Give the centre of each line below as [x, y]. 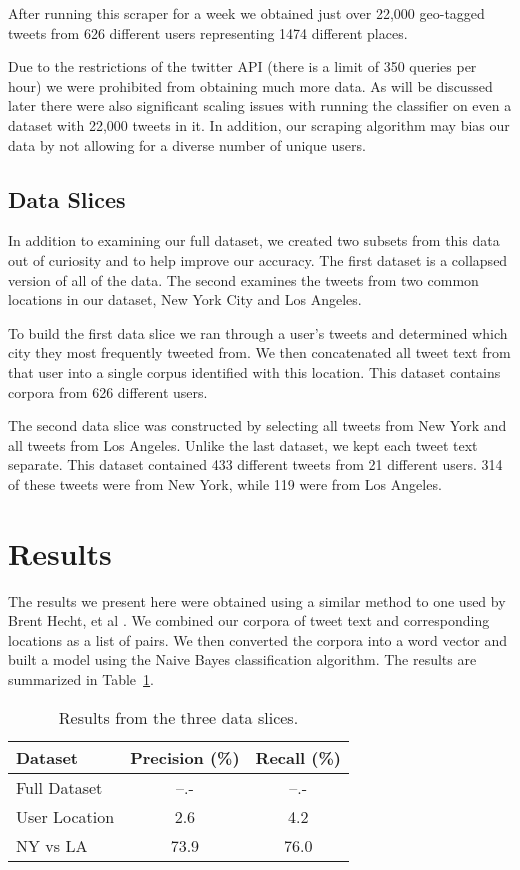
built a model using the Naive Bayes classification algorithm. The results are [242, 659]
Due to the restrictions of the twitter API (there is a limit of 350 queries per [242, 66]
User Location [65, 816]
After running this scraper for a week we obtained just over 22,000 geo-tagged [246, 13]
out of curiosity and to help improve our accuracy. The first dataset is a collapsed [258, 259]
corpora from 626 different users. [108, 391]
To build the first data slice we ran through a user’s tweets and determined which [258, 332]
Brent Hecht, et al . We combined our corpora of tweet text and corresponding [249, 620]
